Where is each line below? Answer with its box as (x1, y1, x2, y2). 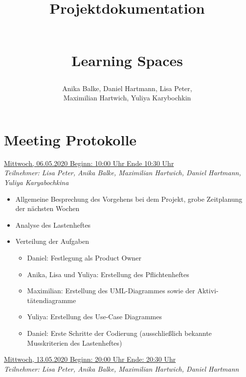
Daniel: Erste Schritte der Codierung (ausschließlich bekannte (27, 328, 212, 338)
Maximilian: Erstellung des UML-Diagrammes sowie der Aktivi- (27, 285, 219, 296)
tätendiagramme (27, 295, 76, 305)
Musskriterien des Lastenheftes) (27, 337, 122, 348)
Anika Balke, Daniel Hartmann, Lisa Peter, (62, 83, 192, 93)
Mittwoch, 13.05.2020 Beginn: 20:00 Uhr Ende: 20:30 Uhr (4, 354, 176, 364)
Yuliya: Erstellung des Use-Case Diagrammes (27, 311, 162, 322)
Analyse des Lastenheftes (15, 219, 91, 230)
